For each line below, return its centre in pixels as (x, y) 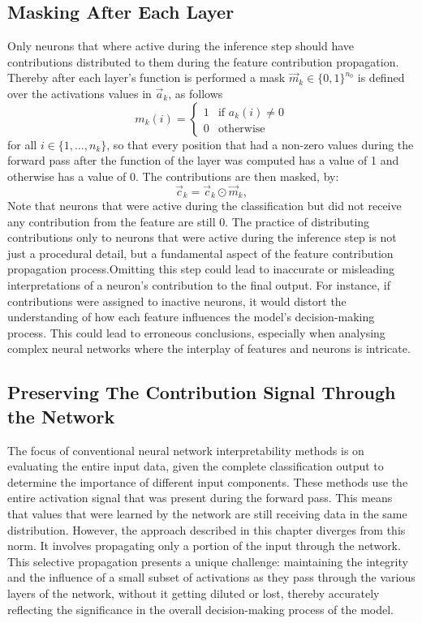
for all (22, 144)
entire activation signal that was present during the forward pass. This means (200, 498)
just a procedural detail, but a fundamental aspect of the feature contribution (200, 253)
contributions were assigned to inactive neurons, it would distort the (177, 301)
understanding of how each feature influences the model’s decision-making (191, 317)
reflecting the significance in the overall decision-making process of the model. (201, 609)
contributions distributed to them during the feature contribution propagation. (203, 61)
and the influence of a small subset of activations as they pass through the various (211, 577)
